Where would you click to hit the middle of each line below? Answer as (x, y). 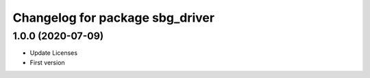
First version (47, 62)
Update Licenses (54, 53)
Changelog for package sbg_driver (114, 18)
